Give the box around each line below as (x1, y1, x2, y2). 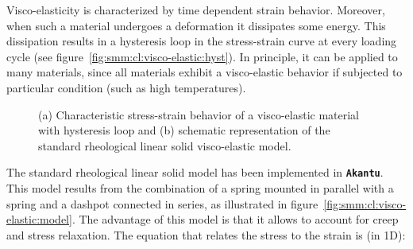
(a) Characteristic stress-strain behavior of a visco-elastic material (38, 106, 360, 123)
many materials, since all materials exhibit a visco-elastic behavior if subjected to (6, 64, 403, 80)
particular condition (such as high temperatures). (6, 79, 246, 95)
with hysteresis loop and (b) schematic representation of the (38, 122, 330, 138)
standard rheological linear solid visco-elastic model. (38, 137, 291, 154)
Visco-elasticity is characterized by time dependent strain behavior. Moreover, (6, 2, 385, 18)
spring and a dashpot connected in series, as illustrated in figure (6, 195, 318, 212)
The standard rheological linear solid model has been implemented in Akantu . (6, 164, 384, 181)
